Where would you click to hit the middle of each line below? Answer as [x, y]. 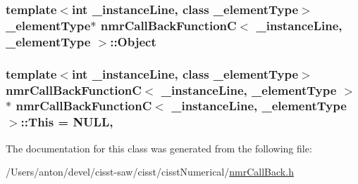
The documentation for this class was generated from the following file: [159, 148]
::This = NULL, [67, 122]
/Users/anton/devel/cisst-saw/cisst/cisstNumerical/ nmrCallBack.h [150, 172]
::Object [133, 41]
